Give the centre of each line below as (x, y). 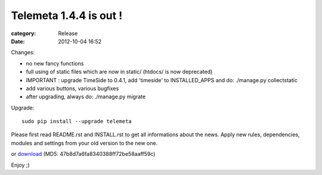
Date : (18, 41)
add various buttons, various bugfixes (72, 88)
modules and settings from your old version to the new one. (84, 143)
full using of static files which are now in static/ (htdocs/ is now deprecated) (119, 72)
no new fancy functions (55, 63)
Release (68, 33)
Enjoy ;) (20, 165)
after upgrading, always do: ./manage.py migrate (86, 97)
